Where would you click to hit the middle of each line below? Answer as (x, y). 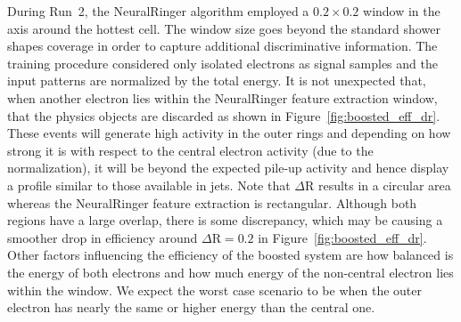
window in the (402, 11)
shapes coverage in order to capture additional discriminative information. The (222, 46)
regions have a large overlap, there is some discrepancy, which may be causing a (225, 220)
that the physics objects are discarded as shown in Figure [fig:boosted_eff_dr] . (224, 115)
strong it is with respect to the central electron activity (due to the (190, 150)
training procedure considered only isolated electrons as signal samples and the (222, 63)
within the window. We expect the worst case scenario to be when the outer (215, 290)
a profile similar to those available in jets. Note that (149, 185)
